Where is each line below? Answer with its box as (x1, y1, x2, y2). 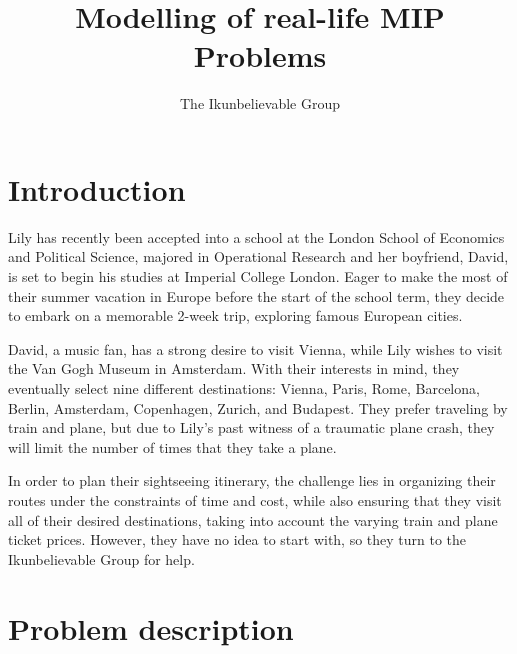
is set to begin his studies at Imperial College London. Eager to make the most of (8, 266, 508, 287)
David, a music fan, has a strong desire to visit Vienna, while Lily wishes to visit (8, 338, 503, 359)
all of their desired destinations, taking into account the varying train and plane (8, 509, 498, 530)
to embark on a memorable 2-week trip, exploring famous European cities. (8, 305, 463, 326)
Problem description (8, 607, 294, 648)
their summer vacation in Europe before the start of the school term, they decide (8, 285, 505, 306)
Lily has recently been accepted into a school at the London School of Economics (8, 226, 505, 247)
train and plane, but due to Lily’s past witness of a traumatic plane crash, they (8, 417, 495, 438)
